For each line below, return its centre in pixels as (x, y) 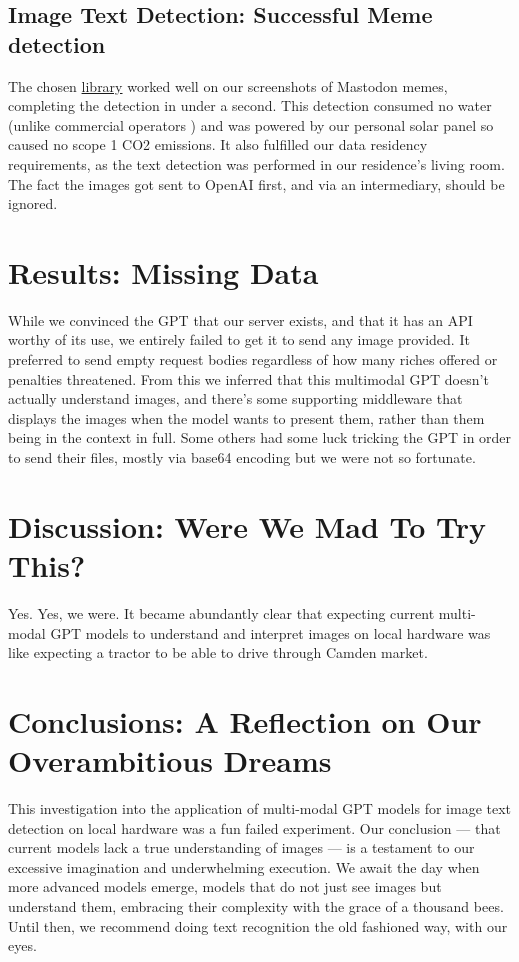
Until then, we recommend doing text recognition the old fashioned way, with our (258, 925)
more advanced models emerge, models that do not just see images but (225, 886)
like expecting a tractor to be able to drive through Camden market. (218, 652)
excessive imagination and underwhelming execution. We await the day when (244, 866)
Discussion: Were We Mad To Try (247, 525)
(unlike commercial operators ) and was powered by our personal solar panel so (251, 124)
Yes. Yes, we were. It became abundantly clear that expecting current (221, 612)
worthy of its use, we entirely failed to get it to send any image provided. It (239, 339)
